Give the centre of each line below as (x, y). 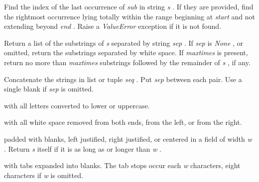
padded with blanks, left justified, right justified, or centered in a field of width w (128, 138)
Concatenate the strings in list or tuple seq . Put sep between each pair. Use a (123, 79)
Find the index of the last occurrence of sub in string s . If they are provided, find (129, 6)
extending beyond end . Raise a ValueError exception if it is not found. (113, 26)
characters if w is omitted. (44, 175)
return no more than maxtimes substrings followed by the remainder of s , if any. (127, 62)
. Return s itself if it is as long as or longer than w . (83, 148)
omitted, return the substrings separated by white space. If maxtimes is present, (126, 52)
